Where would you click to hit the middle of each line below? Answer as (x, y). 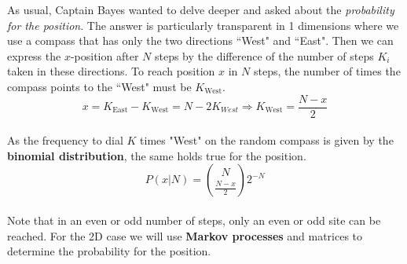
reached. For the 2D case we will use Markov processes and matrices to (185, 235)
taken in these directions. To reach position (111, 71)
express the (34, 55)
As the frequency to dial (65, 140)
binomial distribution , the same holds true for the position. (157, 155)
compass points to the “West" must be (99, 86)
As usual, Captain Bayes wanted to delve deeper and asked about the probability (201, 9)
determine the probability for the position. (109, 251)
